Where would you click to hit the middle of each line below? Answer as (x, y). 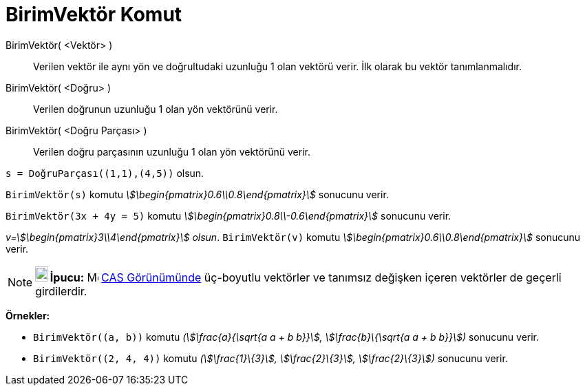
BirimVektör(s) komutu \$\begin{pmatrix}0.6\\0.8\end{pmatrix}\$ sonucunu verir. (197, 194)
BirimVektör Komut (94, 14)
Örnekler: (28, 315)
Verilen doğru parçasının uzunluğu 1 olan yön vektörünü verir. (172, 151)
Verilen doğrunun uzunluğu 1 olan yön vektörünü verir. (156, 109)
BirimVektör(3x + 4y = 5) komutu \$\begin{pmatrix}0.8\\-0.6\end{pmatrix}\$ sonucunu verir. (228, 215)
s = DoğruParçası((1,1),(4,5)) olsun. (105, 173)
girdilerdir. (61, 291)
